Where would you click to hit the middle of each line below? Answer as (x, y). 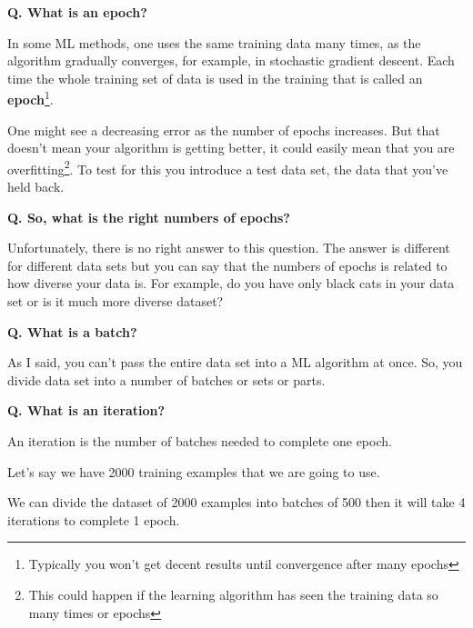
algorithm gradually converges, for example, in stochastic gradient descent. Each (231, 60)
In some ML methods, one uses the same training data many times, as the (214, 42)
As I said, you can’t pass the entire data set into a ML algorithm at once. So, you (235, 362)
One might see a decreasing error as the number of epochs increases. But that (224, 130)
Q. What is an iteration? (86, 410)
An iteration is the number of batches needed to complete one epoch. (200, 441)
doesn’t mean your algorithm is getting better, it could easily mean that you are (231, 148)
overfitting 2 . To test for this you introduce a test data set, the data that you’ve (228, 167)
